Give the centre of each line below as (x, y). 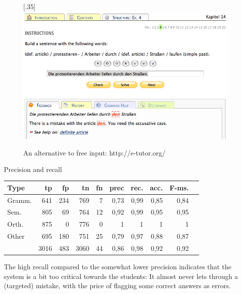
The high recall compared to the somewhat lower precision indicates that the (118, 267)
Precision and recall (33, 169)
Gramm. (20, 200)
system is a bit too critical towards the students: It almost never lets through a (121, 276)
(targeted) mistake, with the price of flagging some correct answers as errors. (117, 286)
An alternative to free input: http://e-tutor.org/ (94, 153)
